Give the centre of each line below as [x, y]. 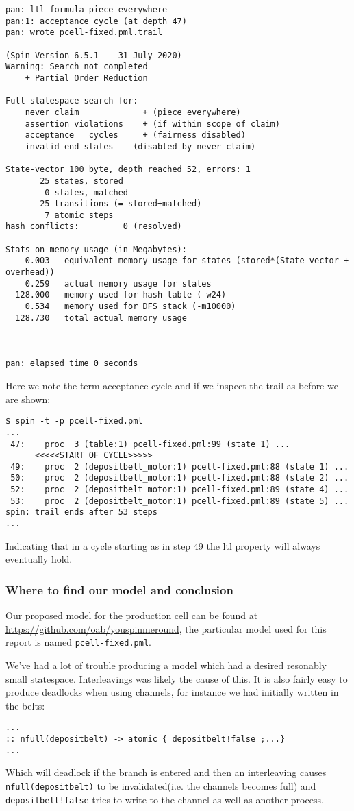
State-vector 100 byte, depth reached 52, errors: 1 [128, 170]
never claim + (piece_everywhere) [133, 112]
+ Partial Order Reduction [86, 78]
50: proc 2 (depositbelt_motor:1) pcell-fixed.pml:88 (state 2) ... [180, 478]
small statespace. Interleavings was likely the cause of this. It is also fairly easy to [177, 678]
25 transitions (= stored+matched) [121, 204]
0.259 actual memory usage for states [118, 283]
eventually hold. [39, 559]
